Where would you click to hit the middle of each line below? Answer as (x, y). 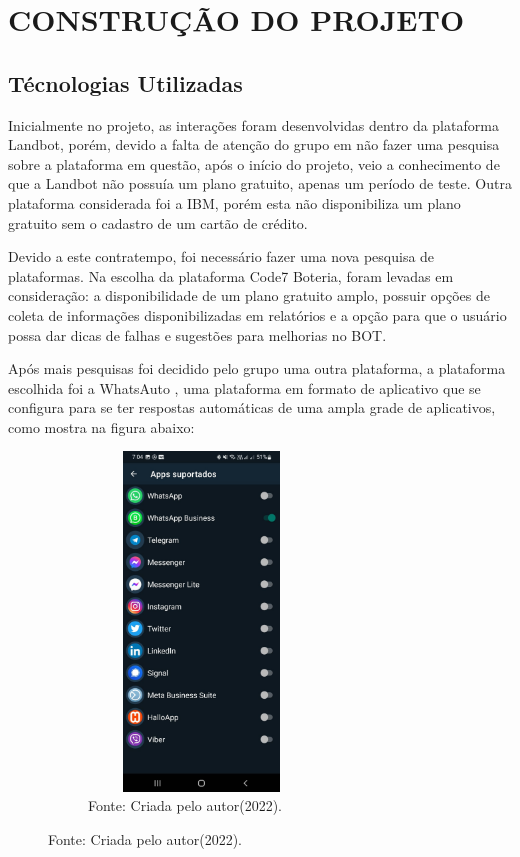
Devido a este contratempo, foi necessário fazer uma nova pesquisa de (221, 256)
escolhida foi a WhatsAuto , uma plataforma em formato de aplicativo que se (244, 387)
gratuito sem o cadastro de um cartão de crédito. (158, 222)
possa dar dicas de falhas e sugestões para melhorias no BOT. (197, 334)
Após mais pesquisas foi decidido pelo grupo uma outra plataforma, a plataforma (257, 368)
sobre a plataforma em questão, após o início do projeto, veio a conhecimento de (254, 163)
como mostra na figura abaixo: (101, 426)
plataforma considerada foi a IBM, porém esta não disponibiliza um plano (234, 202)
